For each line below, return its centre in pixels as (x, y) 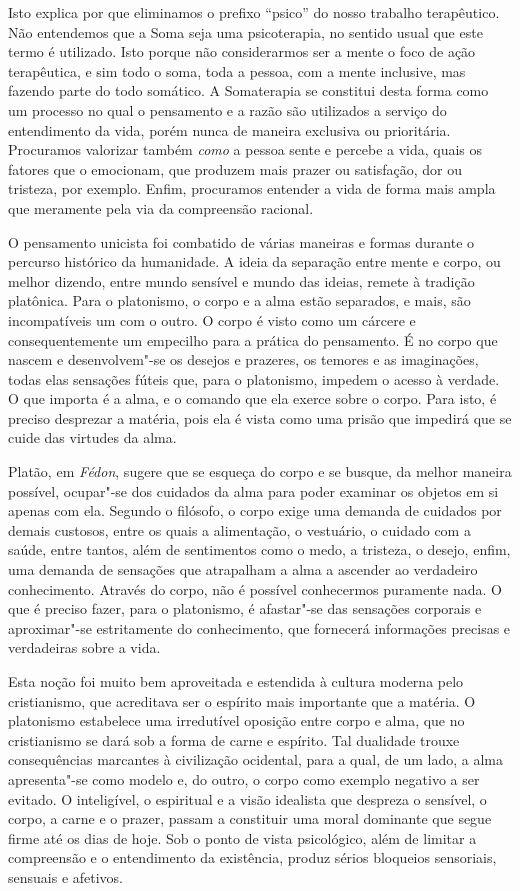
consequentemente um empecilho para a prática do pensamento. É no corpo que (253, 339)
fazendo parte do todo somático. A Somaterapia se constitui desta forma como (248, 90)
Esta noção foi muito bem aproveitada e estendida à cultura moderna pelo (236, 681)
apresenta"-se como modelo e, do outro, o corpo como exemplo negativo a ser (244, 778)
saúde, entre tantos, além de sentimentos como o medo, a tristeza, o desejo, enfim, (259, 549)
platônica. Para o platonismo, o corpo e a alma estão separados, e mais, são (239, 300)
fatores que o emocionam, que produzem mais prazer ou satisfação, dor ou (235, 168)
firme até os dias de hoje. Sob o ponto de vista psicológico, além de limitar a (242, 837)
